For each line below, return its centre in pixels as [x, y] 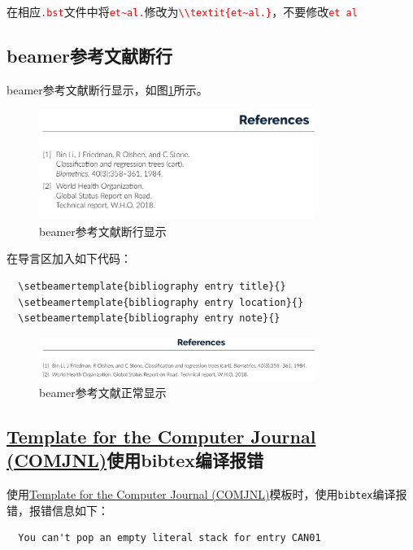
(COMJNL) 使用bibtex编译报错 [135, 460]
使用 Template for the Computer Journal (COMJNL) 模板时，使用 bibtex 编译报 [207, 494]
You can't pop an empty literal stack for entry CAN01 [170, 538]
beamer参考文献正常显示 [103, 393]
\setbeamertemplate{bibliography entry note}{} [149, 319]
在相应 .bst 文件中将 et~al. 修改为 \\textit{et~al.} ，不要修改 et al [182, 11]
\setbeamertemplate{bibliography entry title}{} [152, 286]
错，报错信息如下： [58, 510]
